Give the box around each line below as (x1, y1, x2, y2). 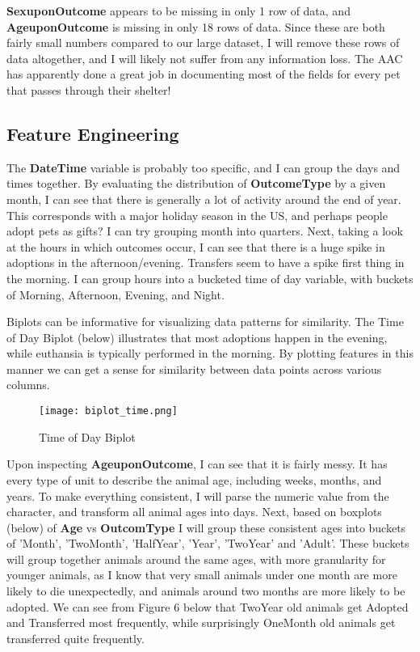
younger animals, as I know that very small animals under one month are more (6, 566, 397, 583)
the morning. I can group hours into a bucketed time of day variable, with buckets (6, 269, 414, 286)
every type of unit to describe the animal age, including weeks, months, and (6, 471, 382, 488)
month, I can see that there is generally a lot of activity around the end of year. (6, 190, 401, 207)
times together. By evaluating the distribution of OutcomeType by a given (6, 175, 386, 192)
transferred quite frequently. (6, 629, 145, 646)
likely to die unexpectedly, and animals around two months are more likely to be (6, 582, 405, 599)
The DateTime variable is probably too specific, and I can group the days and (6, 159, 401, 176)
